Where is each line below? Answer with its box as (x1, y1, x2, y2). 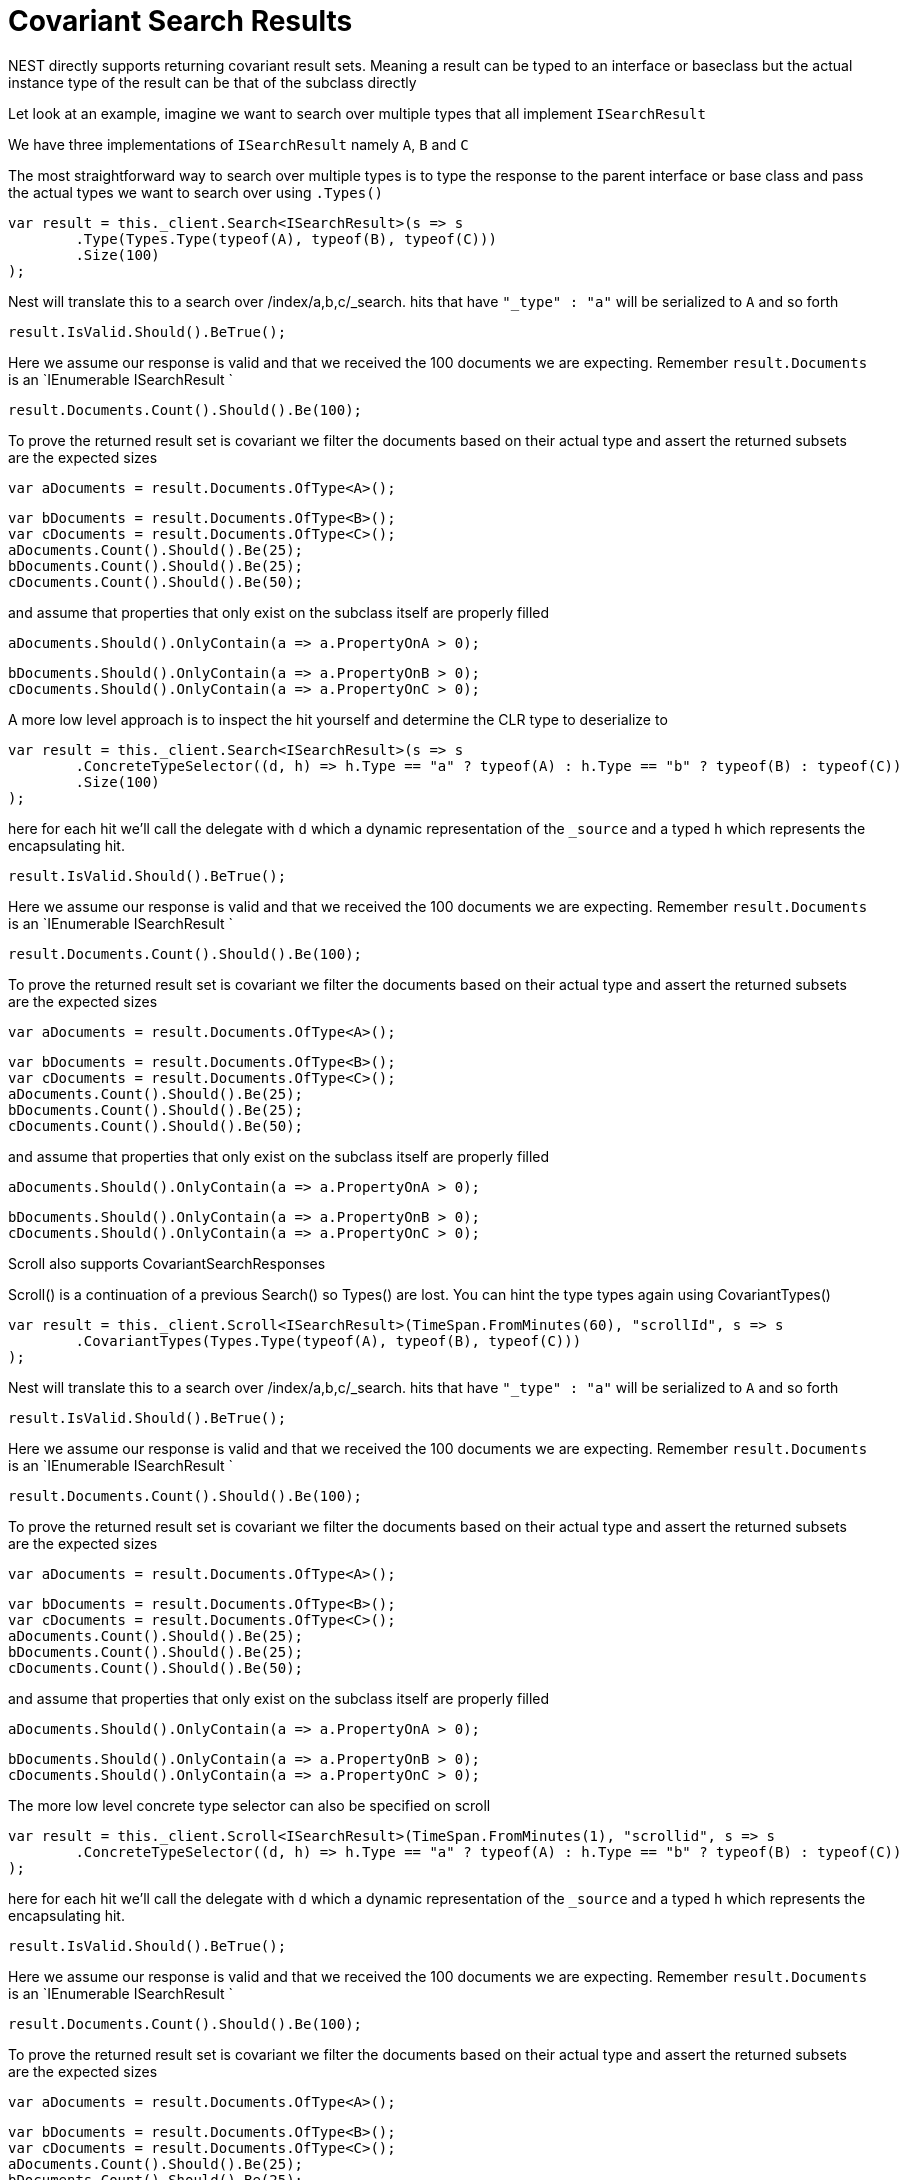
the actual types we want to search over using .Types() (8, 183, 384, 201)
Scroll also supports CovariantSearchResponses (8, 1254, 326, 1272)
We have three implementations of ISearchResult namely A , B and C (8, 135, 469, 153)
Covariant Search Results (8, 4, 353, 38)
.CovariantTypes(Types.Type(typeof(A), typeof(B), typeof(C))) (75, 1332, 582, 1349)
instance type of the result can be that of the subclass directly (8, 73, 417, 91)
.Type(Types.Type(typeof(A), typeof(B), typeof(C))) (75, 230, 497, 247)
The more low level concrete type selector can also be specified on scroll (8, 1796, 491, 1814)
